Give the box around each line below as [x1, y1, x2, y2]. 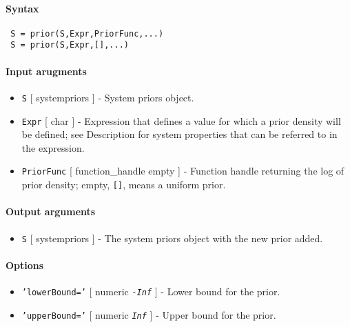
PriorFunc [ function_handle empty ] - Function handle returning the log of [21, 163, 344, 178]
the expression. [21, 140, 85, 155]
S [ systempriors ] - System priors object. [21, 90, 194, 104]
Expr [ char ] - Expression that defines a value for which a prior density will [21, 113, 341, 128]
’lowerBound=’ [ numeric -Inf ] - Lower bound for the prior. [21, 284, 280, 298]
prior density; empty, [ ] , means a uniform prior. [21, 177, 226, 192]
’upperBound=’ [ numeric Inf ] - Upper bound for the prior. [21, 307, 276, 321]
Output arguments [6, 204, 96, 219]
